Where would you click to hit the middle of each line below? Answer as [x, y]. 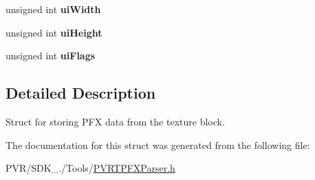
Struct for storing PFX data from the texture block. [115, 121]
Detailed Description [81, 93]
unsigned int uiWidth [53, 9]
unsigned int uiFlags [51, 56]
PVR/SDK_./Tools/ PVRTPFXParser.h [90, 168]
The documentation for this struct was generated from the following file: [158, 144]
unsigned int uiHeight [54, 32]
